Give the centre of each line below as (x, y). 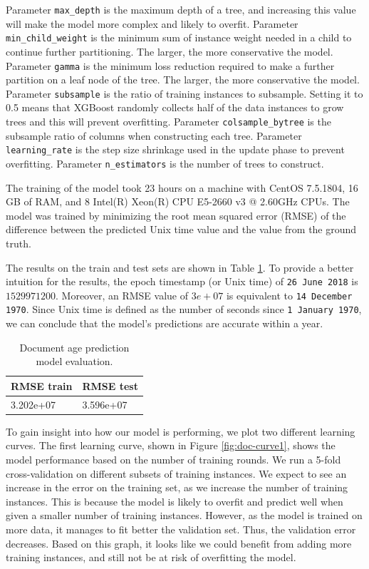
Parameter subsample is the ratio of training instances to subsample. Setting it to (184, 93)
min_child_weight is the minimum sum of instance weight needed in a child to (179, 37)
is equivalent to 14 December (289, 295)
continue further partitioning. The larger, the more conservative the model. (170, 51)
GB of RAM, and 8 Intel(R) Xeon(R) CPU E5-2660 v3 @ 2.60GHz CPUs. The (178, 201)
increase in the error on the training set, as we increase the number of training (177, 487)
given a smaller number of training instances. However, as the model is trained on (184, 515)
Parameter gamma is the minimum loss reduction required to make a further (170, 65)
